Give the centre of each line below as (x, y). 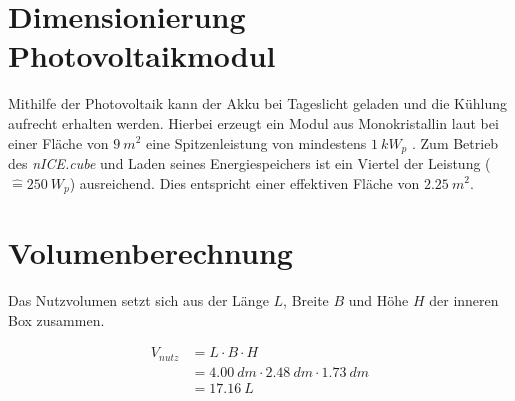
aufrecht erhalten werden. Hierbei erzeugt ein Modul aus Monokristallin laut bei (253, 122)
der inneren (464, 300)
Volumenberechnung (150, 252)
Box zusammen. (56, 319)
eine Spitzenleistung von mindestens (256, 142)
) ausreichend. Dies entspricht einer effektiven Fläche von (244, 182)
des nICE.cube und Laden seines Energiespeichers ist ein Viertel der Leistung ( (249, 162)
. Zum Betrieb (455, 142)
